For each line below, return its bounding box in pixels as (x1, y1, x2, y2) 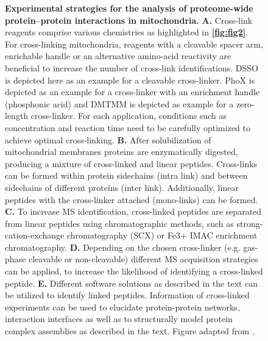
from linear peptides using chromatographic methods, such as (5, 217, 234, 229)
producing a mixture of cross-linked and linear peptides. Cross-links (5, 157, 258, 170)
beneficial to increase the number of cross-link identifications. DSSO (5, 61, 258, 74)
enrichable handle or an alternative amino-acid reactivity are (5, 49, 231, 62)
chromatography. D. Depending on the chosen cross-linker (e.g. (5, 240, 241, 253)
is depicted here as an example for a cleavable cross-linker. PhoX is (5, 73, 255, 86)
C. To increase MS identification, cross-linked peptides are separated (5, 205, 262, 218)
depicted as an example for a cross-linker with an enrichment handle (5, 85, 260, 98)
